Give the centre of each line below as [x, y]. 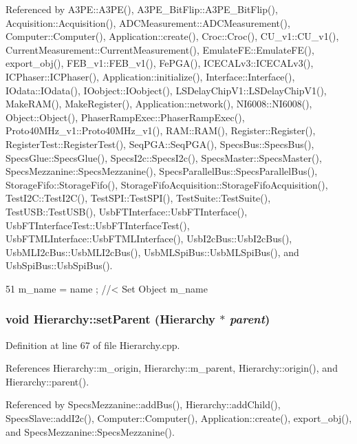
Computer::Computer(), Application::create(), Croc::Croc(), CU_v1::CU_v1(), [172, 36]
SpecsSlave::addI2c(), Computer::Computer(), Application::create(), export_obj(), [179, 418]
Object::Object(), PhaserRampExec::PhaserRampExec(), [125, 117]
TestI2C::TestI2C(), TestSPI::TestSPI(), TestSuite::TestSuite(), [138, 198]
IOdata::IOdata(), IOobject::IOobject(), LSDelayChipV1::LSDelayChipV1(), [166, 90]
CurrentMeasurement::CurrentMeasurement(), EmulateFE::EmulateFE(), [160, 49]
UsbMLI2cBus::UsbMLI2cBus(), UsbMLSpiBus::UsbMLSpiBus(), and [152, 252]
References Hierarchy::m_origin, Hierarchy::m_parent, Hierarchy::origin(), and [172, 368]
